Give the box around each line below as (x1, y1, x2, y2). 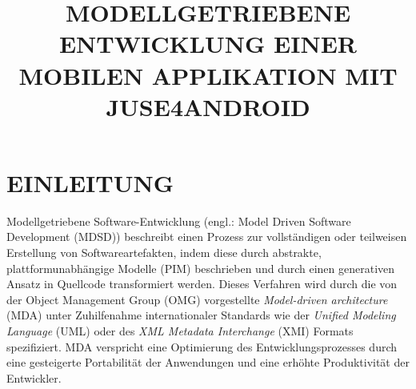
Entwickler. (6, 369, 62, 386)
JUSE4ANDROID (106, 90, 310, 122)
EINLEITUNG (6, 166, 174, 199)
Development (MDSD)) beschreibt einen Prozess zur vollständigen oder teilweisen (6, 228, 407, 245)
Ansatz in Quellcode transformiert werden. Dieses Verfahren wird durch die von (6, 275, 398, 292)
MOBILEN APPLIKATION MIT (18, 58, 398, 91)
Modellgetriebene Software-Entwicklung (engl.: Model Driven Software (6, 212, 351, 229)
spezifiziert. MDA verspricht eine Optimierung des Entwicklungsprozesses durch (6, 338, 398, 355)
